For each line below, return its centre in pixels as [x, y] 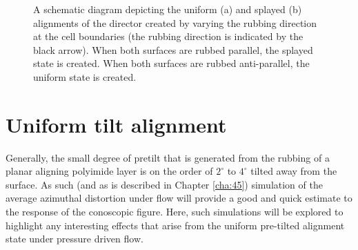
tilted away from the [294, 171]
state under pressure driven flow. [74, 239]
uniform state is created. [85, 76]
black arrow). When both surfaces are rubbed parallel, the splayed [173, 49]
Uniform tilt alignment [116, 124]
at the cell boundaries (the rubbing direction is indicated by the [168, 36]
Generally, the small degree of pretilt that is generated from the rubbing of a [168, 157]
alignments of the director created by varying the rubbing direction [175, 22]
